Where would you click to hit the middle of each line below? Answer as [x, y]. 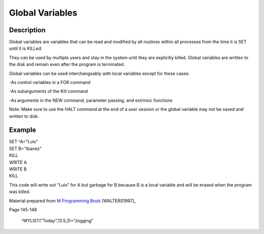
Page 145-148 [23, 210]
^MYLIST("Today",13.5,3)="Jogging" [57, 221]
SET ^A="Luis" [24, 142]
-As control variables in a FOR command [50, 83]
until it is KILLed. [26, 48]
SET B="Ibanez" [25, 149]
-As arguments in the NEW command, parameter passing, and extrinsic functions [91, 100]
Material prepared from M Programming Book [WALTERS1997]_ [73, 201]
